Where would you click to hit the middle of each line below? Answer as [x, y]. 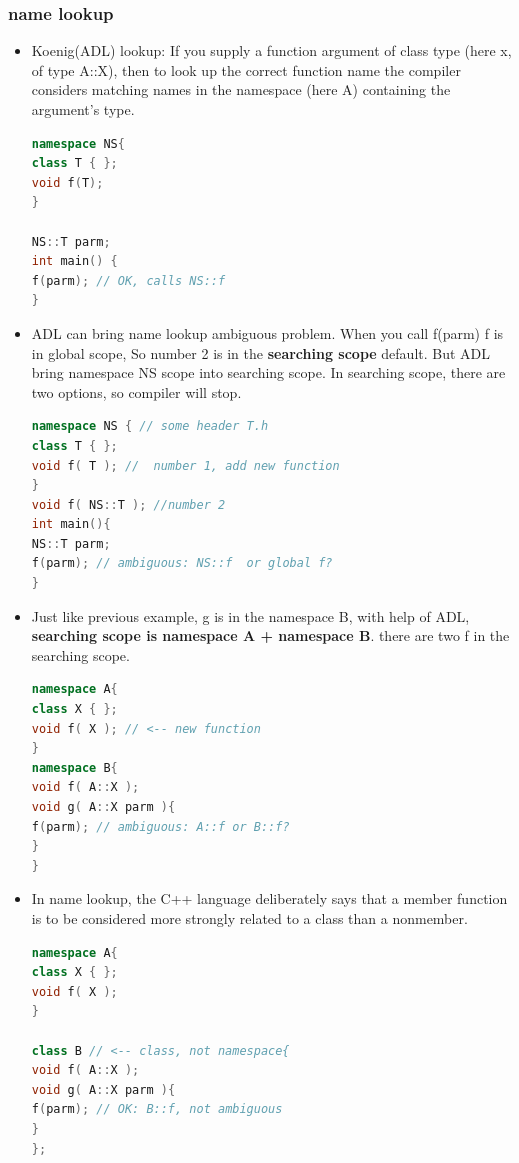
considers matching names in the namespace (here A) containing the [241, 89]
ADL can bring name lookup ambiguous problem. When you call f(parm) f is [267, 332]
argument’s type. [83, 109]
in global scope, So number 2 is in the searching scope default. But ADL [261, 352]
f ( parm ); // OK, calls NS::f [128, 280]
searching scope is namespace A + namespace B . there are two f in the [270, 635]
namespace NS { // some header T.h [150, 426]
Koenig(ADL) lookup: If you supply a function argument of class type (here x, [271, 50]
